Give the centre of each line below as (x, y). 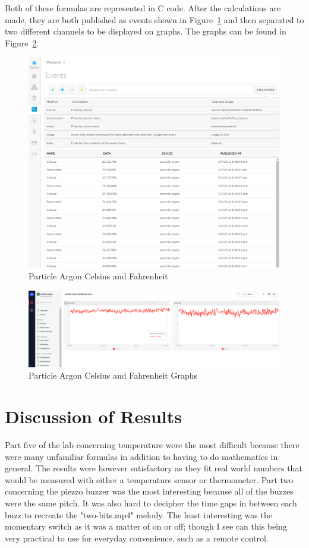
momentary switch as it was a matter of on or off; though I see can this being (146, 526)
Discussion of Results (93, 416)
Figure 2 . (22, 42)
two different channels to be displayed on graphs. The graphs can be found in (146, 31)
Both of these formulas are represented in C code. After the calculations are (143, 8)
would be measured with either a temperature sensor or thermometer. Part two (149, 479)
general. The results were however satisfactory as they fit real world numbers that (154, 468)
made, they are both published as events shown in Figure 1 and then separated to (154, 19)
